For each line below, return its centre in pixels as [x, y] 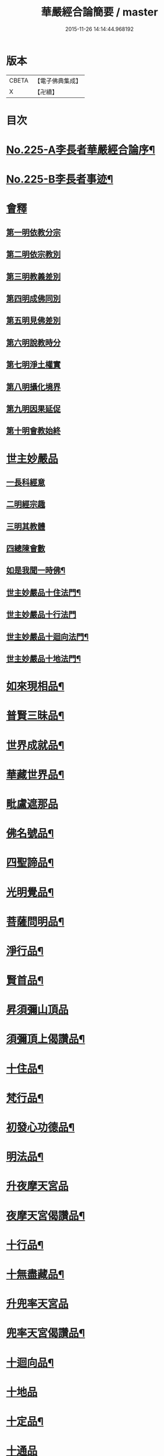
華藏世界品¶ [35, 774]
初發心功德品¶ [41, 1128]
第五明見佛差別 [33, 320]
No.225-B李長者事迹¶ [60, 179]
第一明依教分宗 [33, 232]
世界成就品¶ [35, 745]
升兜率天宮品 [38, 1304]
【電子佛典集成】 [58, 81]
